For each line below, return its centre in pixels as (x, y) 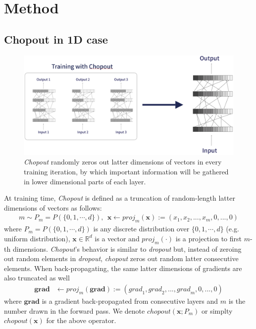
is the (237, 301)
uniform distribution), (37, 238)
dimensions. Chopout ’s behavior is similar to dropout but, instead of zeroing (127, 248)
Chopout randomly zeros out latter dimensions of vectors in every (123, 162)
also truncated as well (37, 278)
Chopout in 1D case (56, 39)
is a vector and (117, 238)
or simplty (217, 310)
